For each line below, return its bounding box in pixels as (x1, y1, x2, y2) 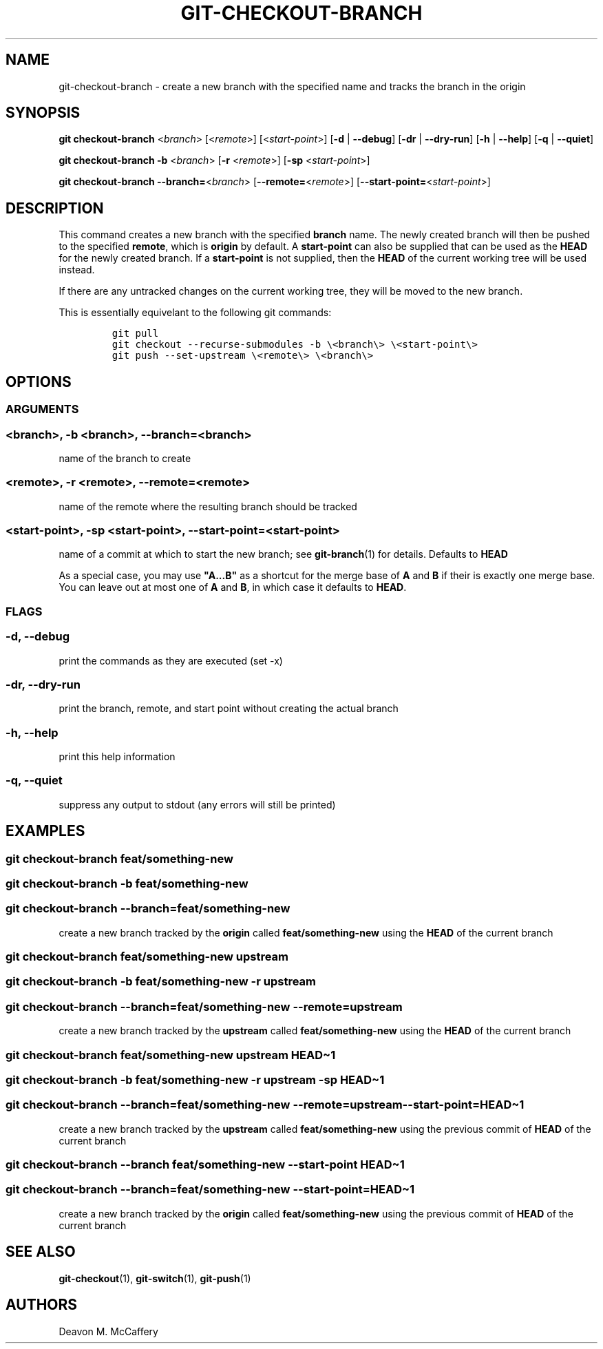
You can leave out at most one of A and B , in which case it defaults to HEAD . (59, 581, 407, 594)
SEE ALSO (6, 1243, 76, 1261)
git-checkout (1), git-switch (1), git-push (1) (59, 1272, 251, 1284)
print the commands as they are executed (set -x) (59, 654, 283, 667)
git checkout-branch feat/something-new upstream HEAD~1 (6, 1047, 336, 1062)
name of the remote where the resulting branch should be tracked (59, 500, 357, 512)
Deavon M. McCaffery (59, 1325, 158, 1337)
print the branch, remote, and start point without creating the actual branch (59, 702, 399, 715)
